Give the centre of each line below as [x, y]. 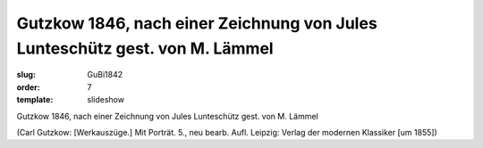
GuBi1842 [105, 75]
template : [35, 100]
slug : [26, 75]
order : [28, 87]
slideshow [106, 100]
